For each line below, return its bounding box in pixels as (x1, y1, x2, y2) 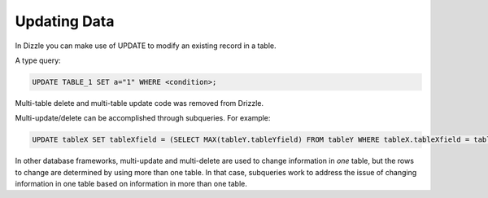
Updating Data (15, 12, 115, 30)
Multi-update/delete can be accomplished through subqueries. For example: (15, 113, 271, 123)
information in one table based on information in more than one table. (15, 179, 247, 189)
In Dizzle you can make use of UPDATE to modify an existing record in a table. (15, 41, 277, 51)
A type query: (15, 55, 61, 65)
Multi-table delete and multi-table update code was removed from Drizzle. (15, 98, 264, 108)
